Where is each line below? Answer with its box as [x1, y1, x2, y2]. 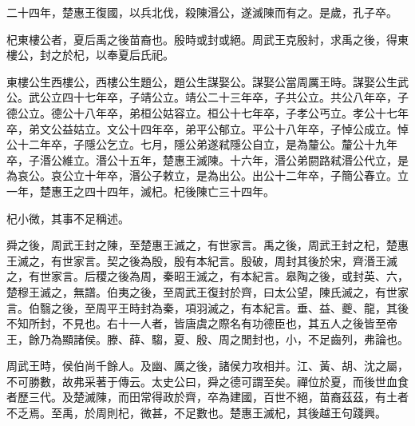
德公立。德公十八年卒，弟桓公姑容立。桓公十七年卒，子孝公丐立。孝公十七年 [6, 104, 409, 121]
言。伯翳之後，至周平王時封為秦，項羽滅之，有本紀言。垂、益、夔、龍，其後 [6, 299, 409, 316]
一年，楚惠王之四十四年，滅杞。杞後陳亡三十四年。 [6, 182, 275, 199]
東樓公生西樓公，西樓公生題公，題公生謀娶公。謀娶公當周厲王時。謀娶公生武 [6, 73, 409, 90]
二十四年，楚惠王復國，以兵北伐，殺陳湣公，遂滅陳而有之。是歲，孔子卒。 [6, 4, 397, 20]
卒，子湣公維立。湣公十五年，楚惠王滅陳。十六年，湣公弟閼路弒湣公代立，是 [6, 151, 409, 168]
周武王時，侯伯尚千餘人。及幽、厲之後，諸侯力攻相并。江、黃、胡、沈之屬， [6, 357, 409, 374]
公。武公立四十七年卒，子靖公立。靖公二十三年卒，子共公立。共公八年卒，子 [6, 89, 409, 106]
